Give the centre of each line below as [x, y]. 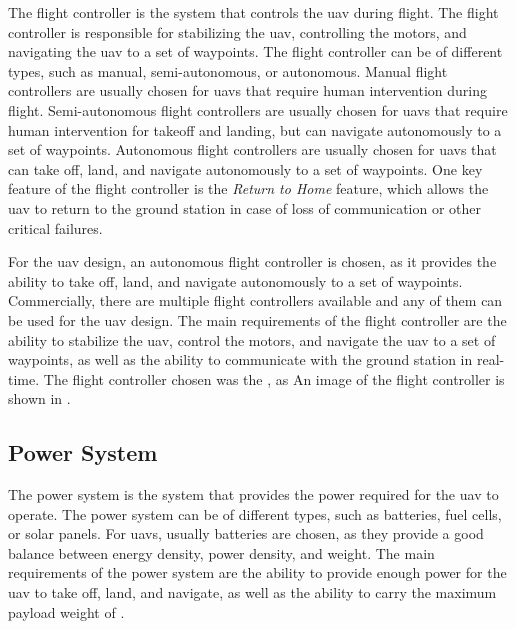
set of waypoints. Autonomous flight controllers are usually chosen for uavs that [252, 149]
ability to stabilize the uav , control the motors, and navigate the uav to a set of [252, 339]
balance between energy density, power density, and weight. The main [221, 552]
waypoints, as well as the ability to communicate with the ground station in [240, 359]
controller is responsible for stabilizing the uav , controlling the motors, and [237, 31]
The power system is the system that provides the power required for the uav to [253, 494]
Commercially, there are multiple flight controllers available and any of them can [255, 300]
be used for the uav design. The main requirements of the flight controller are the [257, 319]
